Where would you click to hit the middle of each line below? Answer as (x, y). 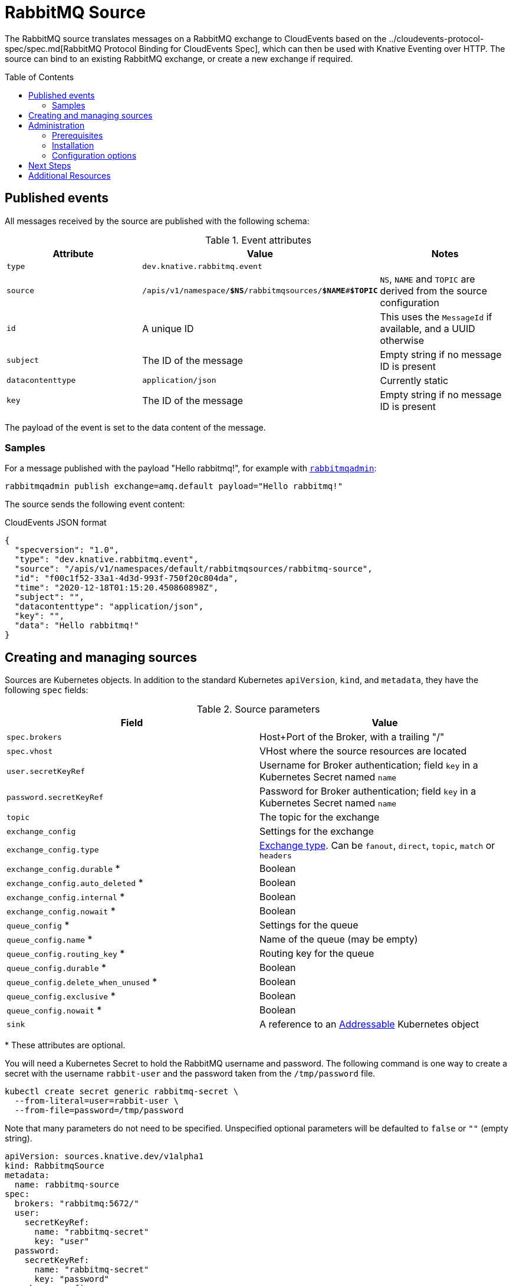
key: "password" (72, 1279)
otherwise (402, 340)
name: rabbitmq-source (67, 1185)
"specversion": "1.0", (67, 550)
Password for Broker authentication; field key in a (368, 791)
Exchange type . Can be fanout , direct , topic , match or (377, 846)
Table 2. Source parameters (258, 709)
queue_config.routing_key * (66, 954)
